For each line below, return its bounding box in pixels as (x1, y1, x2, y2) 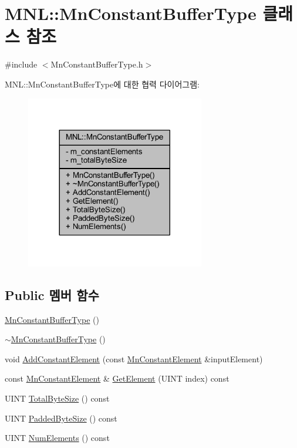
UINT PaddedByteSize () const (5, 412, 117, 424)
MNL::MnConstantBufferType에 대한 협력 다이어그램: (5, 78, 200, 90)
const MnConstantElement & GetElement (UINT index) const (5, 372, 230, 385)
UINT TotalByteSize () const (5, 392, 110, 405)
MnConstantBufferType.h (50, 58, 143, 70)
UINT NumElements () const (5, 432, 110, 444)
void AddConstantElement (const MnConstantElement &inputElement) (5, 352, 263, 365)
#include (5, 58, 38, 70)
